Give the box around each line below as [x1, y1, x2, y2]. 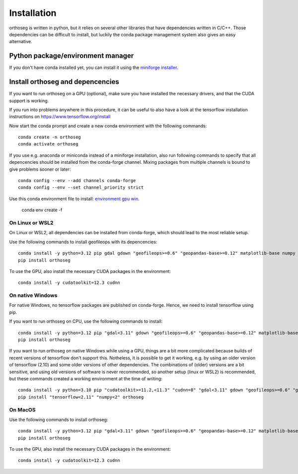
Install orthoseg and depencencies [9, 77, 119, 86]
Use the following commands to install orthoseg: [9, 416, 108, 422]
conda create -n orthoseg [18, 135, 81, 140]
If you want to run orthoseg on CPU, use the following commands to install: [9, 318, 163, 325]
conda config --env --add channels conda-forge [18, 178, 136, 184]
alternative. [9, 39, 32, 45]
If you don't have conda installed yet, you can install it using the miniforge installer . [9, 65, 178, 70]
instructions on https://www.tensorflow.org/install [9, 114, 111, 120]
